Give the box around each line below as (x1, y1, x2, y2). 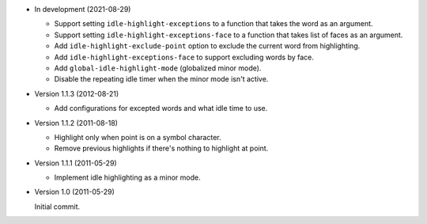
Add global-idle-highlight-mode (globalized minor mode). (54, 63, 262, 73)
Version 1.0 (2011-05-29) (34, 187, 115, 197)
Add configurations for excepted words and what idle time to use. (54, 104, 268, 113)
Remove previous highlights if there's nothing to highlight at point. (54, 143, 269, 154)
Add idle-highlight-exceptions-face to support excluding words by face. (54, 52, 314, 62)
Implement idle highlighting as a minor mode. (54, 173, 201, 182)
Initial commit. (34, 202, 81, 211)
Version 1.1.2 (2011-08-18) (34, 118, 119, 127)
